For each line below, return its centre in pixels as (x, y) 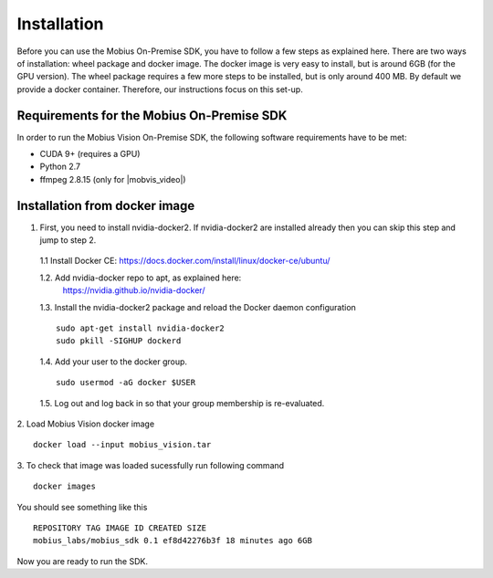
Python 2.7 (60, 167)
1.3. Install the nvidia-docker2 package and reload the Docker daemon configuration (198, 307)
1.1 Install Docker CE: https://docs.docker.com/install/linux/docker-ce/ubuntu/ (185, 261)
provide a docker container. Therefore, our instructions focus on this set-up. (160, 89)
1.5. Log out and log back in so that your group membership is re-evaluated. (182, 403)
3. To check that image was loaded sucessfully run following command (151, 465)
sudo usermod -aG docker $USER (126, 383)
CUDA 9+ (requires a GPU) (90, 154)
